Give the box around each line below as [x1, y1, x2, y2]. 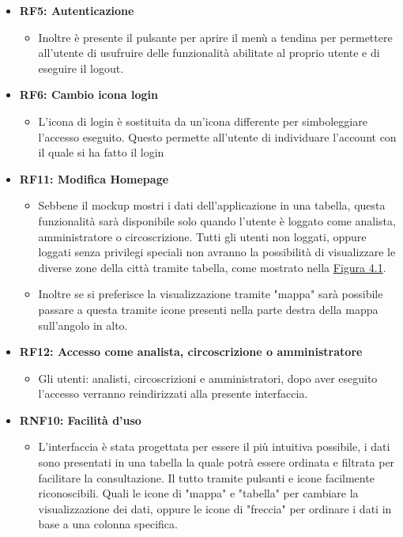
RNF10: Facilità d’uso [19, 411, 141, 428]
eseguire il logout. [38, 59, 124, 76]
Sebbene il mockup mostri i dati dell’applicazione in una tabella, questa [38, 197, 386, 214]
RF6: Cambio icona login [19, 86, 158, 103]
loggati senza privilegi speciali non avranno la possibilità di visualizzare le [38, 244, 396, 260]
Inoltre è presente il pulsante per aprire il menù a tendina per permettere [38, 28, 393, 45]
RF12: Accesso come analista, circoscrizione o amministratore [19, 343, 363, 360]
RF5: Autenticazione [19, 2, 134, 18]
